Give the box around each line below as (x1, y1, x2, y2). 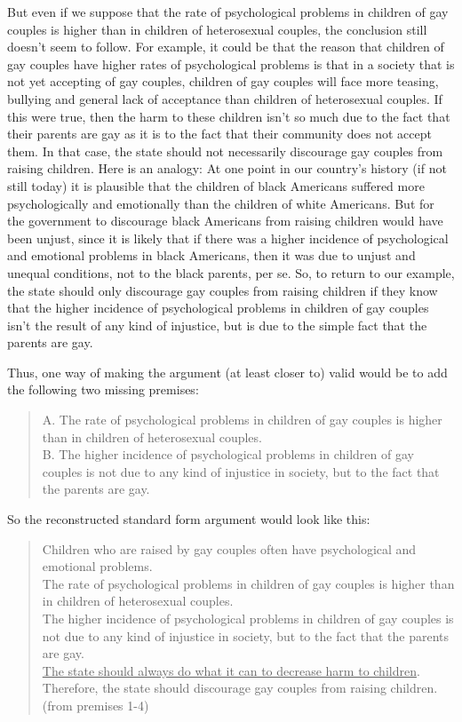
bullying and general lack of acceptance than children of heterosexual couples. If (7, 89, 442, 107)
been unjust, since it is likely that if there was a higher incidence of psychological (7, 228, 449, 247)
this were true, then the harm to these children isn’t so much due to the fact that (7, 107, 450, 125)
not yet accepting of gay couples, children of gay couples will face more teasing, (7, 72, 439, 91)
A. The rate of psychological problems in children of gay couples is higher (42, 410, 442, 429)
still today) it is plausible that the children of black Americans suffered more (7, 176, 425, 194)
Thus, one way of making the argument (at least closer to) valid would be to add (7, 362, 448, 381)
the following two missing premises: (7, 380, 199, 399)
